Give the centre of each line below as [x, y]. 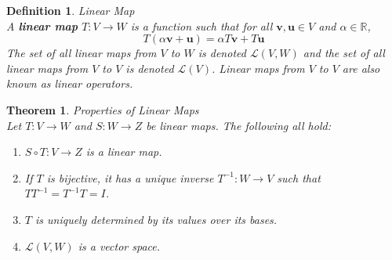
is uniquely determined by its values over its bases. [156, 219]
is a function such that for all [201, 25]
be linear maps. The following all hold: [238, 125]
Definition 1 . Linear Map [71, 10]
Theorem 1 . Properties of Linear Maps [103, 109]
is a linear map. [124, 152]
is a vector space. [119, 246]
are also [361, 68]
